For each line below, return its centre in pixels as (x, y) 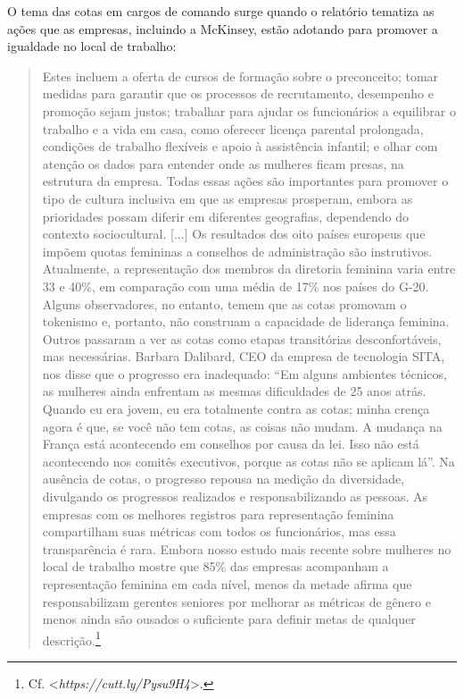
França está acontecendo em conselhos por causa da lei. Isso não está (231, 444)
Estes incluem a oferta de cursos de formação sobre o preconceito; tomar (240, 76)
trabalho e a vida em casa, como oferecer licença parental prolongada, (233, 128)
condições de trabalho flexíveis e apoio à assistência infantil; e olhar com (240, 146)
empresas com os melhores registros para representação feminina (218, 514)
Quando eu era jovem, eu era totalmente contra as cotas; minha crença (236, 409)
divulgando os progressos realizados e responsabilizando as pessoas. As (235, 497)
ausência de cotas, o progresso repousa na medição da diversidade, (224, 479)
